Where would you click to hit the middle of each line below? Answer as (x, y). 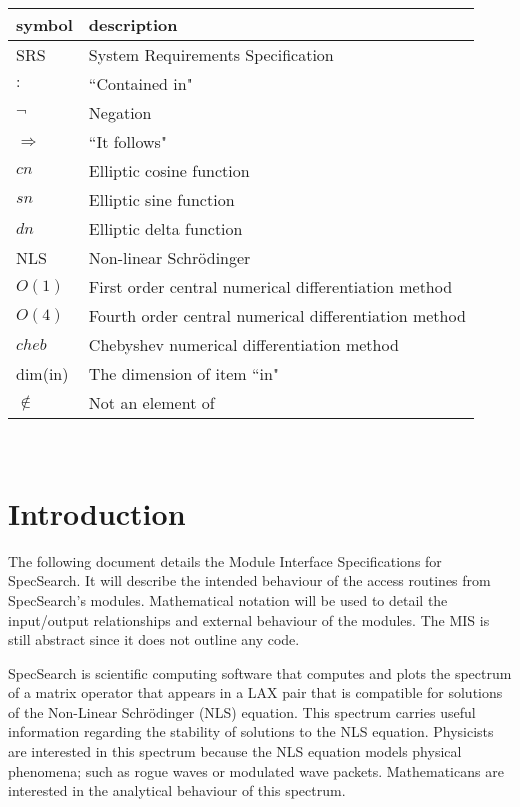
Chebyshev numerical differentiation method (243, 344)
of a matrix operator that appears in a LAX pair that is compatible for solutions (255, 692)
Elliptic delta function (165, 228)
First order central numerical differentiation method (270, 286)
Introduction (97, 512)
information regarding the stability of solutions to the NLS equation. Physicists (251, 731)
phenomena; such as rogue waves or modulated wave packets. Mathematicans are (256, 770)
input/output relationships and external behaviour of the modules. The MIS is (249, 619)
